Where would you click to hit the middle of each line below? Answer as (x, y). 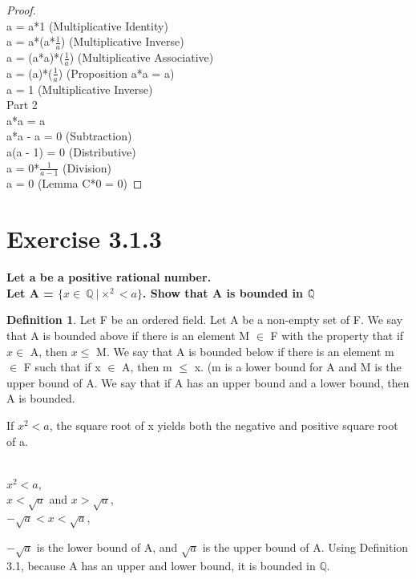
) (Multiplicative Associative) (141, 57)
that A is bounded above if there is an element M (128, 335)
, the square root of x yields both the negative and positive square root (224, 425)
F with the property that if (337, 335)
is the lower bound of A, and (107, 547)
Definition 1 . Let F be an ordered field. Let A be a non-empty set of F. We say (205, 320)
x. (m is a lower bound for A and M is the (298, 367)
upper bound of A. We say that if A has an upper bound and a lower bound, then (208, 382)
